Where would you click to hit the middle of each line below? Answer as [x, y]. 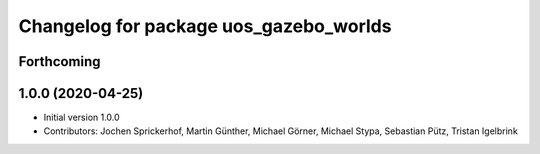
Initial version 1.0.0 [81, 117]
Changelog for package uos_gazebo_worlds [205, 26]
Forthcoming [59, 61]
